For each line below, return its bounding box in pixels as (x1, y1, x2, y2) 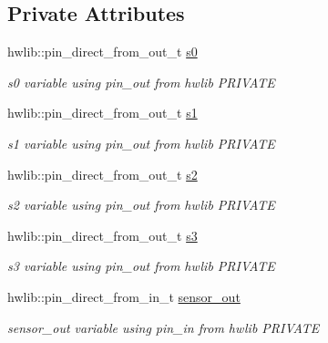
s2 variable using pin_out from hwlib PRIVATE (7, 195, 275, 214)
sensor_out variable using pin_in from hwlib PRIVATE (7, 317, 320, 337)
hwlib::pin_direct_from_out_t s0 (7, 42, 198, 61)
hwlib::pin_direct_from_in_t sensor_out (7, 286, 241, 306)
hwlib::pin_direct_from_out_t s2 (7, 164, 198, 183)
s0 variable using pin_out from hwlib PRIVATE (7, 72, 275, 91)
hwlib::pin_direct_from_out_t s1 (7, 103, 198, 122)
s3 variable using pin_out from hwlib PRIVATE (7, 256, 275, 275)
